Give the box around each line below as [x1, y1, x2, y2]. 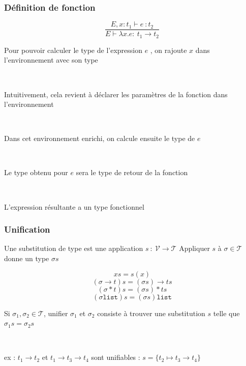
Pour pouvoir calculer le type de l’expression [4, 44, 142, 55]
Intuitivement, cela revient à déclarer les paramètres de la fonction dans [4, 89, 228, 99]
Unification [4, 223, 50, 236]
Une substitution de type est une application [4, 243, 143, 254]
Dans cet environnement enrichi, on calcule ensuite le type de [4, 133, 195, 144]
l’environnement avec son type [4, 54, 98, 65]
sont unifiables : [91, 352, 140, 362]
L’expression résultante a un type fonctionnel [4, 201, 144, 212]
